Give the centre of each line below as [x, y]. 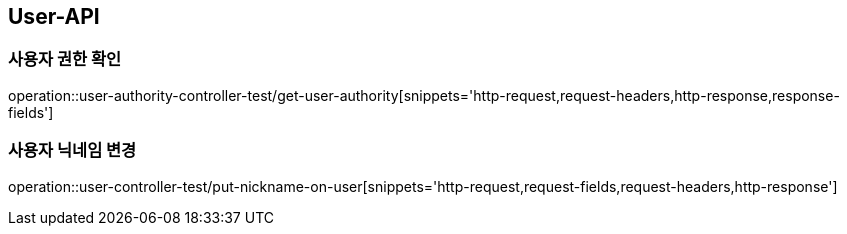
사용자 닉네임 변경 [72, 150]
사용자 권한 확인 [65, 59]
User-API [54, 16]
